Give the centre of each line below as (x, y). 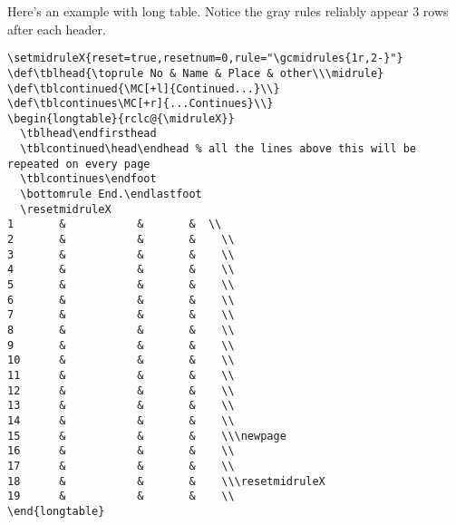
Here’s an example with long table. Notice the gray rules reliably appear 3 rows (228, 11)
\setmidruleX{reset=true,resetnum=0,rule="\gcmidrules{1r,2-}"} (205, 58)
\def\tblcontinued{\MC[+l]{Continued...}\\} (144, 88)
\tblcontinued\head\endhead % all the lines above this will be (218, 149)
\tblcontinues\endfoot (88, 179)
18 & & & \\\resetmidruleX (166, 481)
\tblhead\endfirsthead (88, 134)
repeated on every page (79, 164)
